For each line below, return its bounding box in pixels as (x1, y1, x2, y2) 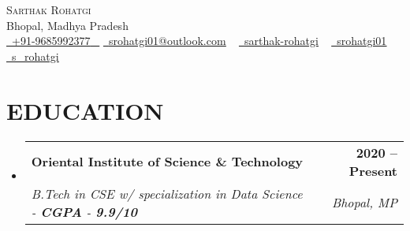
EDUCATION (6, 94, 164, 126)
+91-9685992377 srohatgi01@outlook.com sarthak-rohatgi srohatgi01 (12, 32, 387, 49)
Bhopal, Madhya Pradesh (6, 17, 129, 33)
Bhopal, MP (331, 193, 397, 211)
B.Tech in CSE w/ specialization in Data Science (31, 184, 303, 203)
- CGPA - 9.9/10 (31, 202, 138, 221)
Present (348, 161, 397, 180)
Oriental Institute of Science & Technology (31, 152, 304, 170)
